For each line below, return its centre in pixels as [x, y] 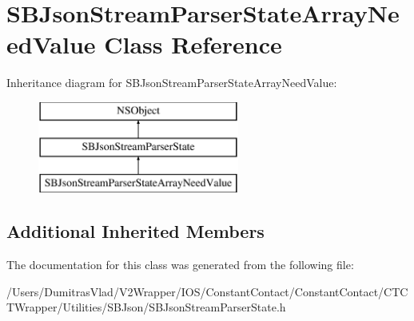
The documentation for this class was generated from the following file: [180, 265]
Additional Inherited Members [135, 231]
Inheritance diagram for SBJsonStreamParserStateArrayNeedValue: [172, 83]
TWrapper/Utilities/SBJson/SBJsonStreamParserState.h [146, 307]
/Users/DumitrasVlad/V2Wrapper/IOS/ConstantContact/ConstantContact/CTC [207, 291]
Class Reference [193, 44]
